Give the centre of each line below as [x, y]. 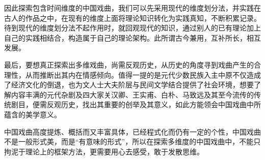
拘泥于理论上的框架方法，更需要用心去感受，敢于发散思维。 [104, 151]
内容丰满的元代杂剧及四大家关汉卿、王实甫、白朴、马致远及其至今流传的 [132, 94]
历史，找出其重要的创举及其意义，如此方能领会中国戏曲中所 [161, 104]
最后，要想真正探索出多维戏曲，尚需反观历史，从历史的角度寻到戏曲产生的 [129, 64]
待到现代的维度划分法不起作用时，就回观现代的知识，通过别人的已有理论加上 [132, 28]
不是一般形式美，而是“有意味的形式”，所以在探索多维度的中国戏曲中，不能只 [132, 141]
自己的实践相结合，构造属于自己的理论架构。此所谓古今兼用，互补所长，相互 [132, 37]
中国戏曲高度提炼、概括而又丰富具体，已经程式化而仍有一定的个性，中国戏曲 [132, 131]
